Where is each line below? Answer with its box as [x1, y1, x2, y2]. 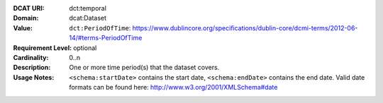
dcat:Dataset [69, 14, 106, 23]
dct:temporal [69, 4, 106, 12]
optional [73, 43, 97, 52]
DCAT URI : [13, 4, 45, 12]
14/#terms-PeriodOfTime [69, 34, 143, 42]
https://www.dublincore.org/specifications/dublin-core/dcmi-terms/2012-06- [132, 23, 358, 32]
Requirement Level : [13, 43, 72, 52]
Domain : [13, 14, 39, 23]
